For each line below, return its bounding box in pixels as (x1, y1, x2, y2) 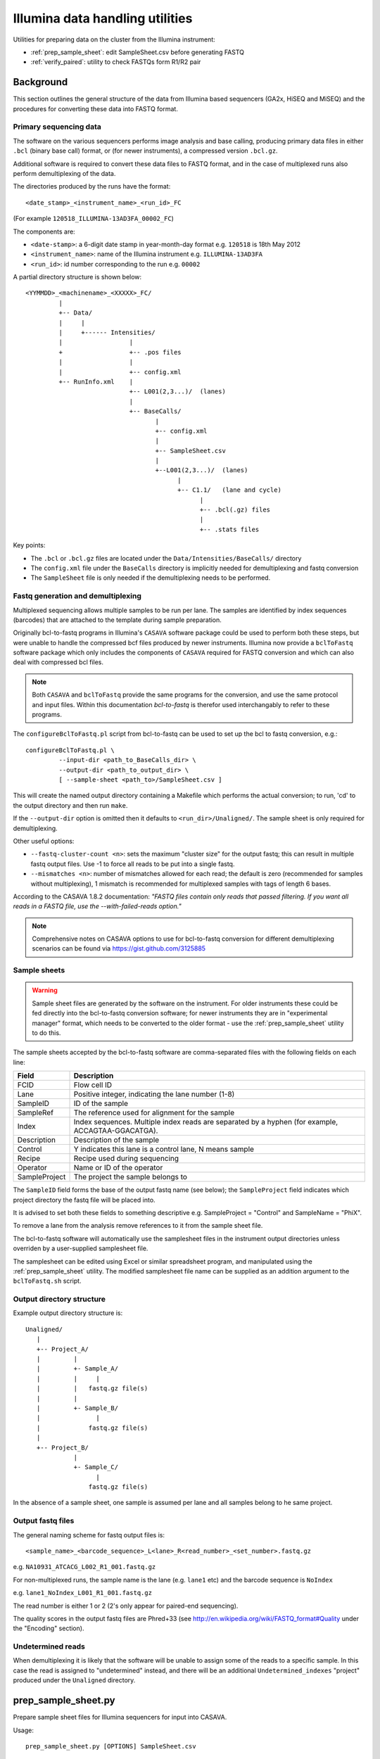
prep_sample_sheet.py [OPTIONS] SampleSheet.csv (25, 1742, 196, 1750)
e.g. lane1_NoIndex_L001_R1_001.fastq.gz (13, 1589, 153, 1597)
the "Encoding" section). (13, 1624, 84, 1632)
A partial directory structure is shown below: (13, 273, 142, 281)
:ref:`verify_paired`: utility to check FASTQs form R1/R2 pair (30, 58, 201, 66)
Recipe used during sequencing (73, 1154, 179, 1164)
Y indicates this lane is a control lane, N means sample (73, 1144, 255, 1154)
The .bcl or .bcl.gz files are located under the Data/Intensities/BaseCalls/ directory (30, 554, 302, 562)
